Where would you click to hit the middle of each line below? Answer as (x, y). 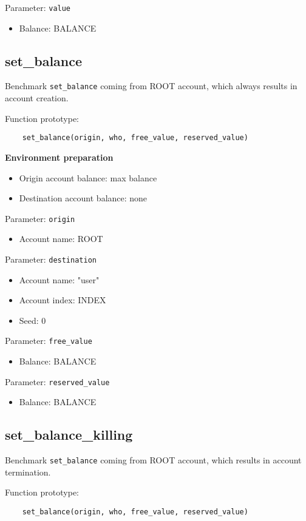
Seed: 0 (32, 320)
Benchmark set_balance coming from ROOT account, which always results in (151, 86)
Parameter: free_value (49, 341)
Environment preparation (59, 157)
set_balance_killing (69, 435)
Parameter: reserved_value (57, 381)
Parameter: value (38, 7)
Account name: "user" (59, 279)
